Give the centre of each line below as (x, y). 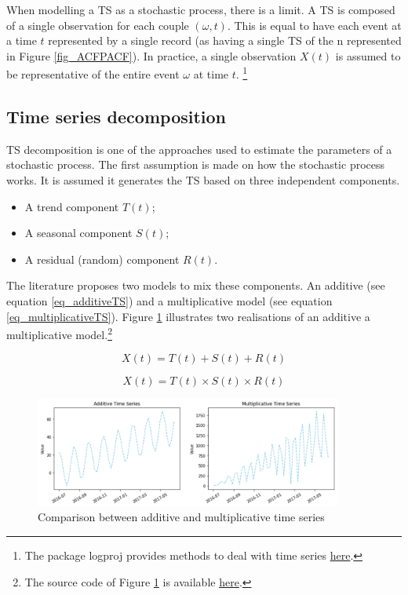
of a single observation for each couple (98, 25)
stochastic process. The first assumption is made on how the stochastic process (196, 164)
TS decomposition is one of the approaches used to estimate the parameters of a (199, 149)
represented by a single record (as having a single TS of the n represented (225, 40)
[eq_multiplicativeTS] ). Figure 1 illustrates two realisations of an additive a (188, 316)
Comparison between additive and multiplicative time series (181, 517)
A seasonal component (78, 233)
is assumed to (368, 55)
